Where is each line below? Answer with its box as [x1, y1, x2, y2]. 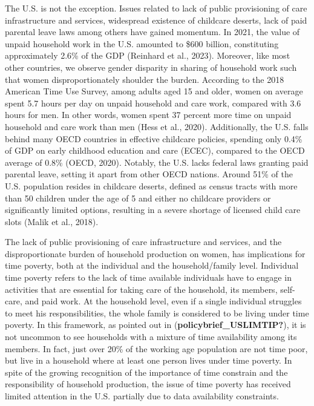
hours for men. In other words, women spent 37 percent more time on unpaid [5, 108, 292, 121]
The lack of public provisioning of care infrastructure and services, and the [5, 235, 282, 248]
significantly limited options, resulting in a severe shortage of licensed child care [5, 203, 301, 216]
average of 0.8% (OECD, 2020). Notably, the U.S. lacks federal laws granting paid [5, 156, 309, 168]
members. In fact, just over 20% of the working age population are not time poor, [5, 342, 308, 355]
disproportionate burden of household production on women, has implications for [5, 247, 306, 260]
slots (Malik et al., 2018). [5, 215, 99, 228]
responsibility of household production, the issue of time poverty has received [5, 378, 291, 390]
